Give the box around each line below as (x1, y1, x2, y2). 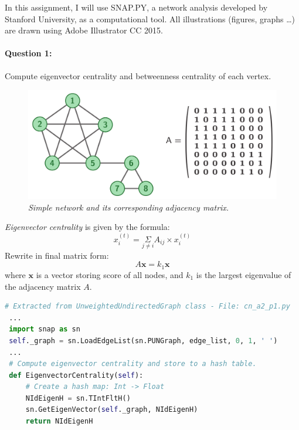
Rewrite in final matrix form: (5, 249, 109, 261)
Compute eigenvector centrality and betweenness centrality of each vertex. (5, 69, 271, 82)
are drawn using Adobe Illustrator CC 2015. (5, 24, 163, 36)
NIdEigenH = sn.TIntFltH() (25, 394, 131, 402)
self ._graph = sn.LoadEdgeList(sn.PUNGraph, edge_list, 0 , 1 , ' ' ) (9, 336, 278, 345)
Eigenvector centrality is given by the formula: (5, 221, 170, 233)
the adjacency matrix (5, 280, 81, 292)
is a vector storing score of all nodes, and (36, 268, 184, 280)
